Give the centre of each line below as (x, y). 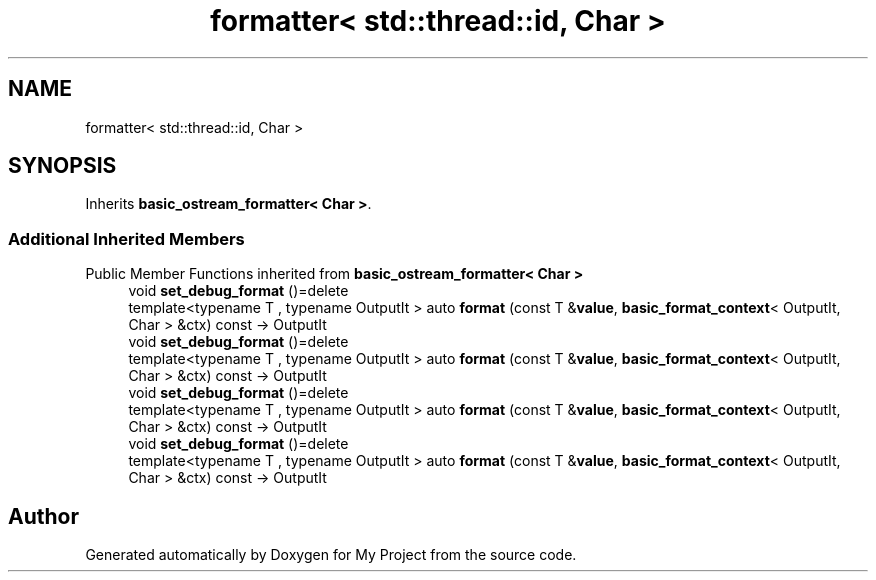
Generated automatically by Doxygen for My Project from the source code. (331, 555)
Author (43, 516)
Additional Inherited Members (126, 238)
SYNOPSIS (62, 166)
